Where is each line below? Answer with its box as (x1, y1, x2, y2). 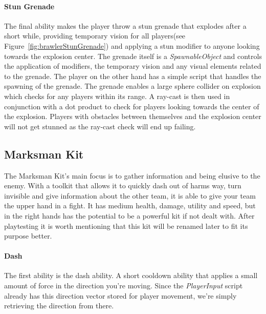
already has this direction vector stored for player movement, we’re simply (4, 290, 237, 301)
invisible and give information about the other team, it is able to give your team (4, 190, 256, 201)
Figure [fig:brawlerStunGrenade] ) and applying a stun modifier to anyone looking (4, 40, 260, 51)
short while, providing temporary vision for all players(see (4, 30, 186, 41)
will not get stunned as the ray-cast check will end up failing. (4, 121, 196, 131)
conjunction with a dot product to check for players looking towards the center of (4, 101, 259, 111)
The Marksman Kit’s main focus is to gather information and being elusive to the (4, 170, 260, 181)
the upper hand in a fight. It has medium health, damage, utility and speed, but (4, 200, 256, 211)
